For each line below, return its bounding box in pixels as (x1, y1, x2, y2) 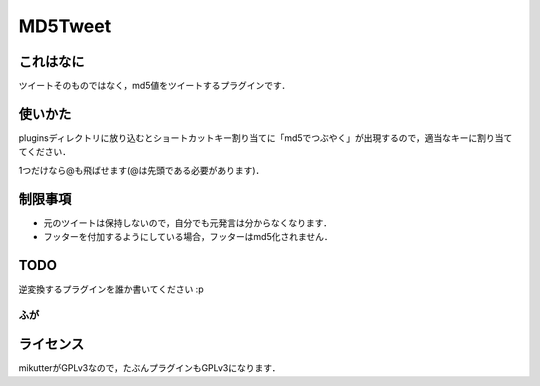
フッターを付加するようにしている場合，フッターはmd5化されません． (43, 231, 334, 243)
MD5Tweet (18, 15, 112, 37)
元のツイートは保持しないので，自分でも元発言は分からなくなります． (43, 216, 332, 229)
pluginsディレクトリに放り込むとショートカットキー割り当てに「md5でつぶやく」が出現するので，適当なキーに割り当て (18, 131, 513, 144)
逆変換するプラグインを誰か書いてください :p (18, 283, 204, 295)
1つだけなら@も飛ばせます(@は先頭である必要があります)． (18, 164, 265, 176)
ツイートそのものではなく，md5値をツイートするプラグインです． (18, 80, 291, 92)
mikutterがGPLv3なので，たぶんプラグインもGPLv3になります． (18, 362, 281, 374)
